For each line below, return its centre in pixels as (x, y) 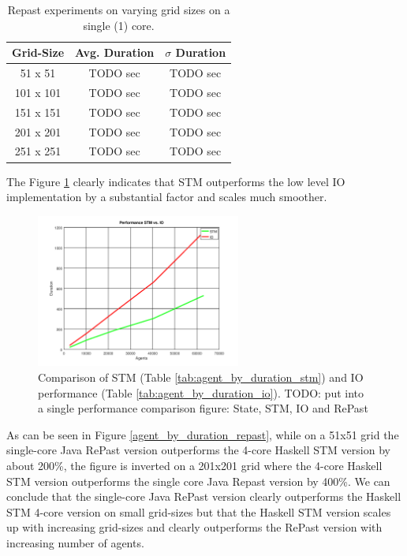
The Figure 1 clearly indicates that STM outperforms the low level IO (176, 181)
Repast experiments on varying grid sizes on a (119, 9)
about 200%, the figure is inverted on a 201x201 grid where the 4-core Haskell (194, 466)
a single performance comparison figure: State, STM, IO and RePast (203, 408)
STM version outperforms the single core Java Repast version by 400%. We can (198, 481)
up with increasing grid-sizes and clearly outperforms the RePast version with (194, 527)
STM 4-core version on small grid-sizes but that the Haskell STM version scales (199, 511)
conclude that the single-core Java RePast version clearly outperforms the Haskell (204, 496)
